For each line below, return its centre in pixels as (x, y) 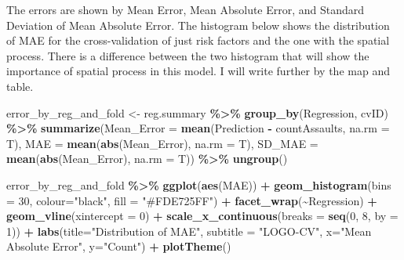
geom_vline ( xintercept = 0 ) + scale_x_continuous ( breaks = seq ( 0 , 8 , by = (202, 216)
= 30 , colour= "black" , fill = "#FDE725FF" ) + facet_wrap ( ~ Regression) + (192, 200)
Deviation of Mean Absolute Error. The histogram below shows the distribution (198, 25)
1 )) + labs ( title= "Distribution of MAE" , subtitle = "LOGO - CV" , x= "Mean (189, 231)
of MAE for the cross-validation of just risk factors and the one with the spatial (198, 40)
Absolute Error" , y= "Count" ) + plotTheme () (119, 246)
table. (20, 86)
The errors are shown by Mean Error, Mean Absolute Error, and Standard (186, 9)
